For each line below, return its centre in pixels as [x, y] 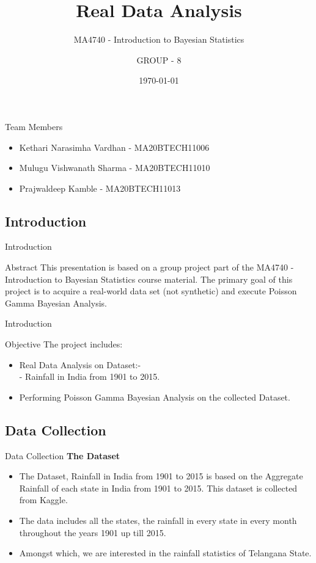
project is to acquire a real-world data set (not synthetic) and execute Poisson [151, 291]
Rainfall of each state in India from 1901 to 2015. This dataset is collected [158, 488]
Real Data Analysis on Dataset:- [80, 364]
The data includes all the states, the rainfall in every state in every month [158, 520]
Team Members [34, 126]
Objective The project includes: [64, 344]
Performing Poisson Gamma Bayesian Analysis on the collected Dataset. [155, 397]
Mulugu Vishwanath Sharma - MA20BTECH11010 [115, 168]
